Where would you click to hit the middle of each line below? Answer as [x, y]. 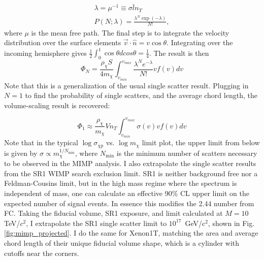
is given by [21, 153]
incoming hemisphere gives [45, 53]
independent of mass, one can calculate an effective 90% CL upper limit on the [127, 193]
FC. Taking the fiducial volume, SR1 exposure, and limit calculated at [113, 213]
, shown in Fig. [231, 223]
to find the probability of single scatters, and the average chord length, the [141, 95]
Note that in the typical [41, 142]
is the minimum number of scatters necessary [187, 153]
